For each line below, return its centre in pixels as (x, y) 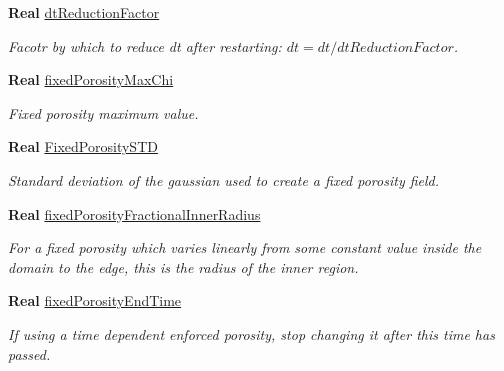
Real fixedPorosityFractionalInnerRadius (134, 213)
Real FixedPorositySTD (83, 146)
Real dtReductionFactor (84, 12)
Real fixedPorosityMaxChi (91, 79)
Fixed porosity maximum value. (103, 112)
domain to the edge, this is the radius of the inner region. (183, 266)
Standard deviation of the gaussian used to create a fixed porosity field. (224, 179)
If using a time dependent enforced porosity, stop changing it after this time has (251, 333)
